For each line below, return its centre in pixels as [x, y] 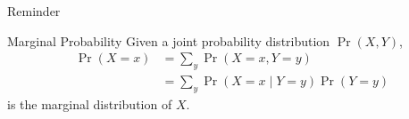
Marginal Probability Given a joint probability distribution [169, 40]
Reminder [34, 11]
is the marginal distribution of [90, 103]
